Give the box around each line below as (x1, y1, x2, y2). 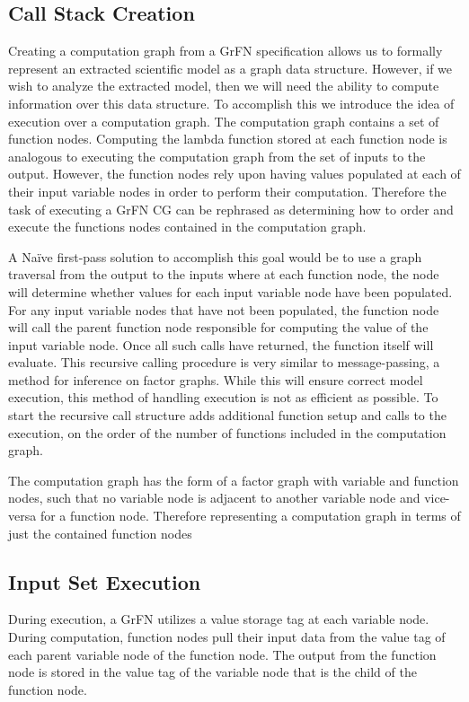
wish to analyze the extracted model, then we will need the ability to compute (8, 76, 439, 95)
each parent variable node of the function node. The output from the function (8, 645, 437, 663)
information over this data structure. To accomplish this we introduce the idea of (8, 93, 455, 112)
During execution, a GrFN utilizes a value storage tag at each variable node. (8, 610, 429, 628)
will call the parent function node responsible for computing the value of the (8, 318, 429, 337)
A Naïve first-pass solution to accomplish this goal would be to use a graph (8, 247, 422, 266)
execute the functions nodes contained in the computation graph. (8, 217, 367, 236)
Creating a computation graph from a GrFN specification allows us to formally (8, 41, 443, 60)
